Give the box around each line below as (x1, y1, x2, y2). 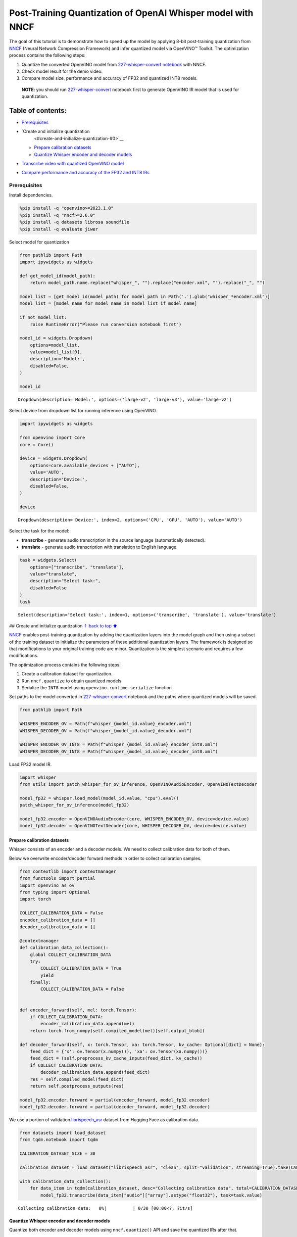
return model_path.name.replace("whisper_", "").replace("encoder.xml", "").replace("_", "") (30, 280, 265, 285)
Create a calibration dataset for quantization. (21, 671, 113, 677)
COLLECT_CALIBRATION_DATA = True (40, 965, 122, 971)
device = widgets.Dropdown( (19, 456, 88, 461)
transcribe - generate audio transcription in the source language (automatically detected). (21, 537, 206, 543)
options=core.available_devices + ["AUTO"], (30, 463, 140, 468)
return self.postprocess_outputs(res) (30, 1083, 124, 1089)
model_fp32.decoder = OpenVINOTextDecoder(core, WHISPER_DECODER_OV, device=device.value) (19, 823, 247, 829)
